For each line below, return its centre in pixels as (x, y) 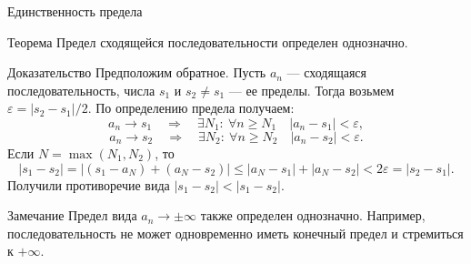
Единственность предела (75, 11)
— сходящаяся (327, 72)
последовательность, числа (81, 90)
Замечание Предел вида (72, 215)
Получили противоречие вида (89, 184)
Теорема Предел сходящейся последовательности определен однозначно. (208, 41)
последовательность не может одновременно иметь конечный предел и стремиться (235, 233)
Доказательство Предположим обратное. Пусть (137, 72)
